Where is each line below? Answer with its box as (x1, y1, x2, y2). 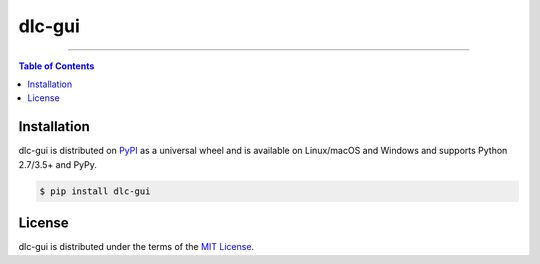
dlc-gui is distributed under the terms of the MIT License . (18, 241, 255, 253)
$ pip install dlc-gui (39, 185, 151, 197)
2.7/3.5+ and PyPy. (18, 158, 97, 170)
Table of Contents (18, 60, 95, 72)
